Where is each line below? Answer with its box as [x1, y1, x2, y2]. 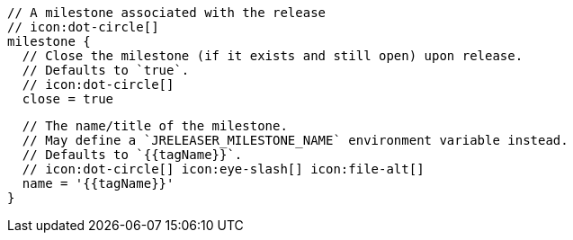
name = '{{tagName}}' [22, 176, 175, 191]
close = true [22, 92, 114, 106]
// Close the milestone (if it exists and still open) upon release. [22, 49, 524, 63]
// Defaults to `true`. [22, 63, 190, 77]
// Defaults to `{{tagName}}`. [22, 147, 243, 162]
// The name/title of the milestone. [22, 119, 288, 133]
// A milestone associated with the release [7, 5, 327, 20]
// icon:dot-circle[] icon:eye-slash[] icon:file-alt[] [22, 162, 425, 176]
